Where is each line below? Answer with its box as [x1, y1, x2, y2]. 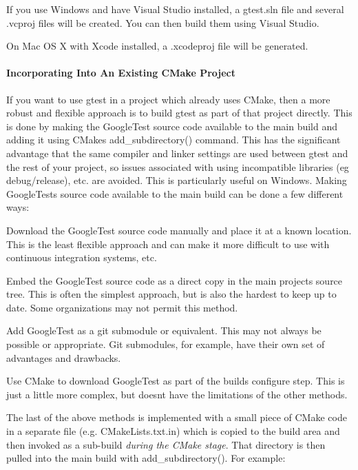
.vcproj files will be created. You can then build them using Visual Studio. [6, 15, 319, 30]
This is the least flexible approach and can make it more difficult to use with [6, 236, 330, 251]
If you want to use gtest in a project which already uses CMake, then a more [6, 92, 330, 106]
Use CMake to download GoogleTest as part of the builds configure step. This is [6, 374, 345, 388]
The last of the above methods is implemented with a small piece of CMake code [6, 410, 347, 425]
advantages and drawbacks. [6, 350, 121, 365]
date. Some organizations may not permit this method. [6, 300, 238, 314]
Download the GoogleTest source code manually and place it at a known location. [6, 223, 352, 237]
